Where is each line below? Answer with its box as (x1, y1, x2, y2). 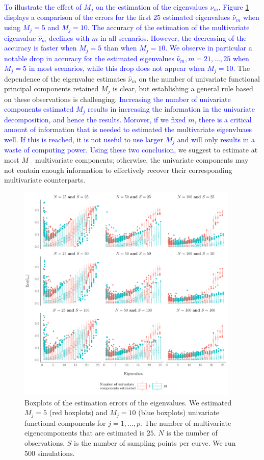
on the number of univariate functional (139, 73, 260, 84)
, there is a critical (194, 114, 252, 124)
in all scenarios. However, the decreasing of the (100, 32, 247, 43)
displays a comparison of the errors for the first (4, 12, 151, 22)
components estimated (4, 104, 74, 114)
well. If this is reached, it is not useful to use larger (4, 134, 163, 144)
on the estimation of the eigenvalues (95, 2, 208, 12)
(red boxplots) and (49, 407, 108, 418)
